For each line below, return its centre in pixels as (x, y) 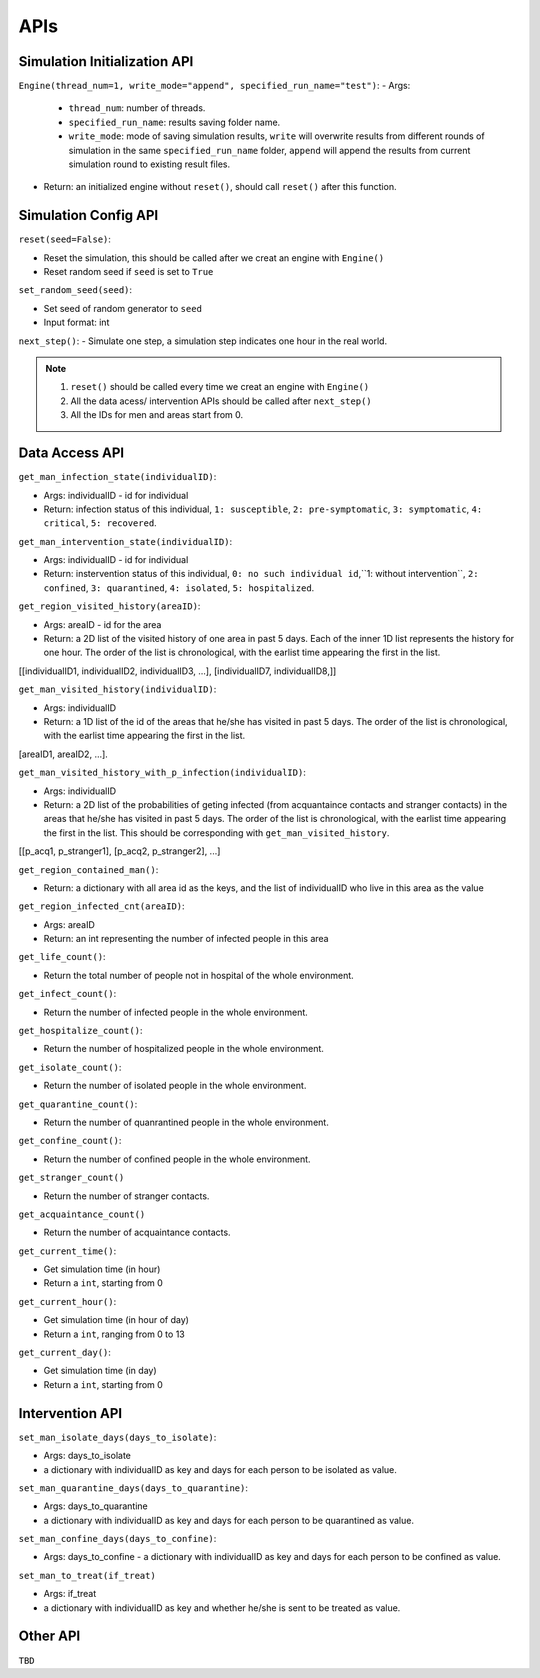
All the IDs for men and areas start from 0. (157, 415)
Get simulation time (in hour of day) (116, 1320)
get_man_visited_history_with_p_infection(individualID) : (162, 772)
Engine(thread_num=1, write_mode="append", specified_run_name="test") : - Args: (214, 86)
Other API (49, 1636)
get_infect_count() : (67, 994)
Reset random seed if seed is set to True (128, 272)
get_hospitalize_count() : (80, 1031)
